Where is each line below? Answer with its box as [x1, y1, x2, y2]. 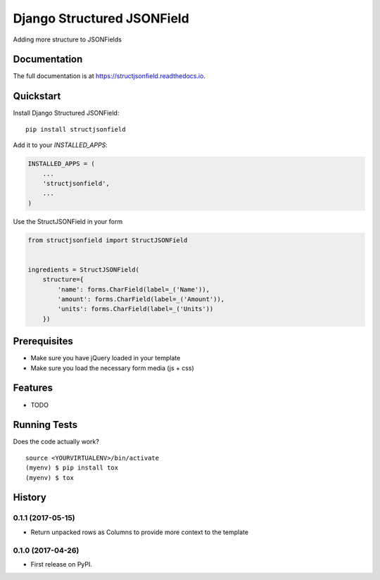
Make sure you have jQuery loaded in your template [30, 354, 181, 362]
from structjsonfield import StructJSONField [27, 236, 188, 244]
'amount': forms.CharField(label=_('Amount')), [57, 296, 225, 303]
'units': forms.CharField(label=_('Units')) [57, 305, 214, 313]
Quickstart [13, 90, 61, 102]
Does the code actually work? [13, 437, 100, 446]
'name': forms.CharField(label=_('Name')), [57, 285, 210, 294]
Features [13, 382, 53, 394]
